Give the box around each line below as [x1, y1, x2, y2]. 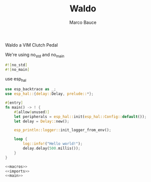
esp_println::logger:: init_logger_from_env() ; [14, 127, 112, 133]
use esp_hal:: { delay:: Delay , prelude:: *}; [5, 91, 94, 97]
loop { [14, 137, 28, 142]
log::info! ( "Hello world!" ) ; [23, 141, 83, 146]
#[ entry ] [5, 100, 23, 106]
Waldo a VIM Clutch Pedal [5, 42, 58, 48]
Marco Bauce [69, 19, 97, 25]
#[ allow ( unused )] [14, 110, 50, 115]
